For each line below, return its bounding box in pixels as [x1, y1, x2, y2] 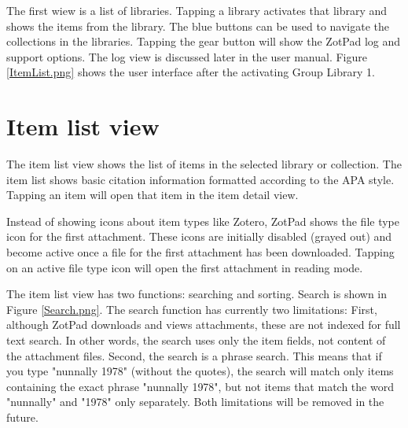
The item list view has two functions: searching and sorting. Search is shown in [6, 286, 388, 302]
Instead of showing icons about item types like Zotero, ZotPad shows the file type [6, 212, 399, 229]
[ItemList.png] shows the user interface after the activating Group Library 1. [6, 64, 375, 80]
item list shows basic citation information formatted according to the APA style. [6, 171, 395, 187]
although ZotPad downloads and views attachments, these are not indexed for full [6, 316, 401, 333]
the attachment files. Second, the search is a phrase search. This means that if [6, 347, 382, 363]
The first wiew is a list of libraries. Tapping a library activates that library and [6, 2, 388, 18]
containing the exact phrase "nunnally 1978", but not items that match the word [6, 378, 394, 394]
